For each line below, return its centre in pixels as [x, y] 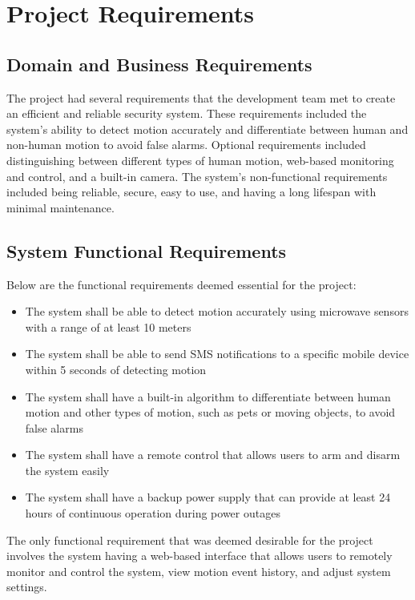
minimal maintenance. [60, 207]
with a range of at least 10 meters [108, 326]
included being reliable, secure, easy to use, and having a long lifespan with [191, 192]
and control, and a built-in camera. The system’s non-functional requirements [197, 176]
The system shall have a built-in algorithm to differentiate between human [208, 396]
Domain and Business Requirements [159, 64]
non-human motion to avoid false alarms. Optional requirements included [186, 145]
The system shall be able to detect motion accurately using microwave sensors [217, 311]
